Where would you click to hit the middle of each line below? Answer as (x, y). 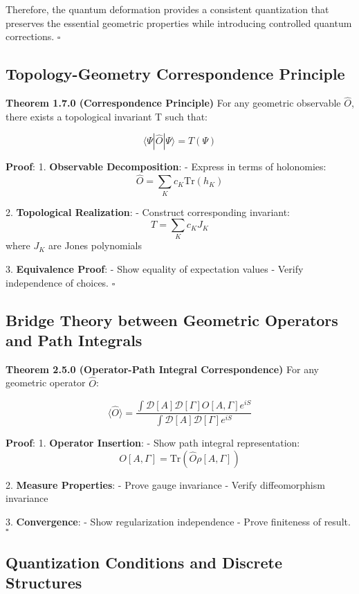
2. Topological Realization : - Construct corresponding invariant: (148, 211)
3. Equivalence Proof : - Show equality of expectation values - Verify (155, 269)
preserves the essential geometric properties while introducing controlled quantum (179, 22)
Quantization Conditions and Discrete (144, 562)
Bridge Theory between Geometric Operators (172, 319)
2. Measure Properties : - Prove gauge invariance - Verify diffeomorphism (165, 484)
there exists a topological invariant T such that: (107, 116)
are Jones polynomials (95, 245)
